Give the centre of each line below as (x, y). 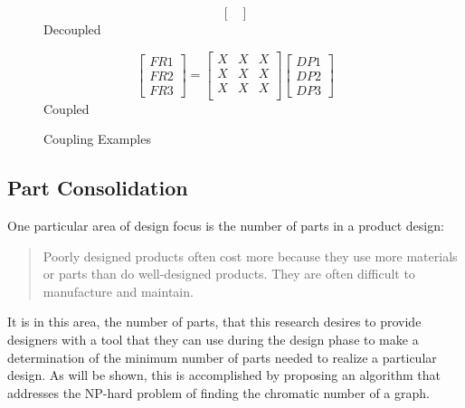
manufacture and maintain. (118, 291)
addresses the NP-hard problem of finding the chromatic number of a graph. (218, 392)
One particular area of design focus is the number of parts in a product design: (226, 226)
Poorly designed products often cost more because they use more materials (250, 256)
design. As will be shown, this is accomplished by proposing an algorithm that (224, 375)
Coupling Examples (97, 139)
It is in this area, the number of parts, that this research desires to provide (214, 322)
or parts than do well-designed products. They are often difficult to (229, 274)
